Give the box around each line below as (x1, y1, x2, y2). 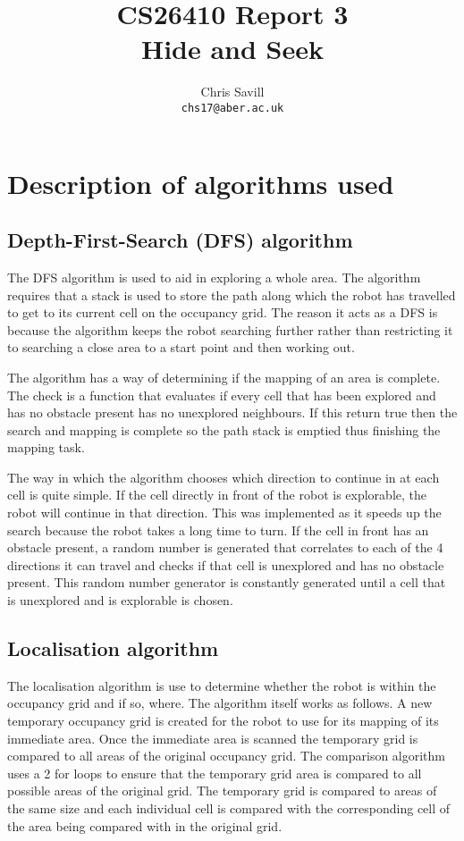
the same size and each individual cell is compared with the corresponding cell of (7, 799, 451, 817)
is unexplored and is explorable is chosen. (7, 591, 233, 610)
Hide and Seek (140, 30, 325, 67)
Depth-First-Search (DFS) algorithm (7, 226, 353, 254)
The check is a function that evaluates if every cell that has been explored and (7, 385, 436, 404)
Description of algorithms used (7, 164, 394, 201)
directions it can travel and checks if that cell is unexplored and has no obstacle (7, 555, 444, 574)
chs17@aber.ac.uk (181, 101, 284, 114)
